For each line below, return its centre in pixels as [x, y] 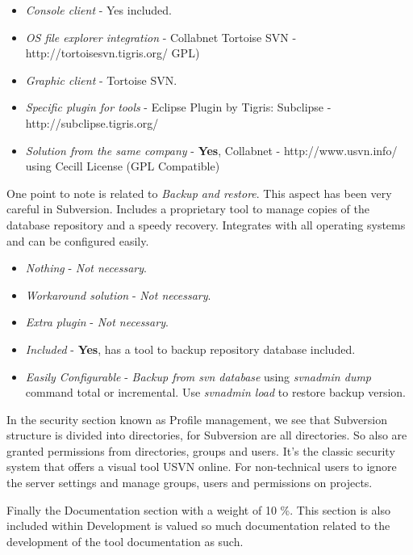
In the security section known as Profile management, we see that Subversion [197, 419]
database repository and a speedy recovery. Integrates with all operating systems [206, 224]
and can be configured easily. [78, 240]
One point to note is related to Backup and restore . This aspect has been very [199, 193]
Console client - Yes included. [99, 10]
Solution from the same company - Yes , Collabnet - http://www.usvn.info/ [211, 150]
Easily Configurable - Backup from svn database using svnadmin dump [198, 376]
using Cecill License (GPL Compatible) [123, 166]
